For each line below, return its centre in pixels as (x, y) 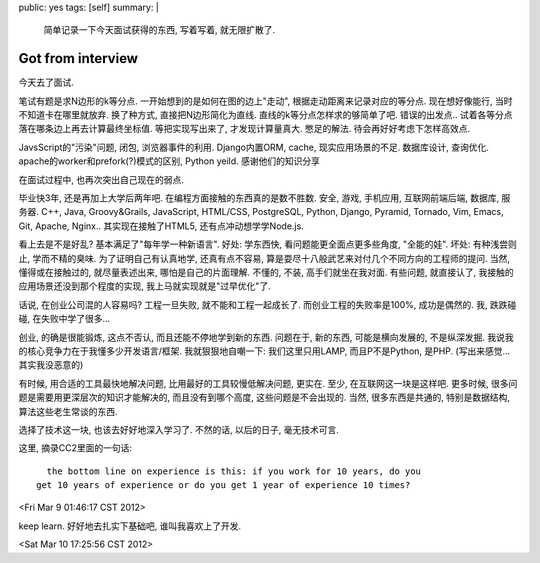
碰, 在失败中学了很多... (64, 319)
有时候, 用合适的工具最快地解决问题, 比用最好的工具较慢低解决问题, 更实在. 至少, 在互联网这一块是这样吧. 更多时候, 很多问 (268, 383)
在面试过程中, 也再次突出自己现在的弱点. (101, 179)
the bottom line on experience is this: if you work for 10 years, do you (234, 471)
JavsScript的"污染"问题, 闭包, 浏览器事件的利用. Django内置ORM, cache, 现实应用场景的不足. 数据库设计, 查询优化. (254, 147)
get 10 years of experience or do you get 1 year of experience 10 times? (223, 485)
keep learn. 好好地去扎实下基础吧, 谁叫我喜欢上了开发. (130, 526)
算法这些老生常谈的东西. (68, 411)
